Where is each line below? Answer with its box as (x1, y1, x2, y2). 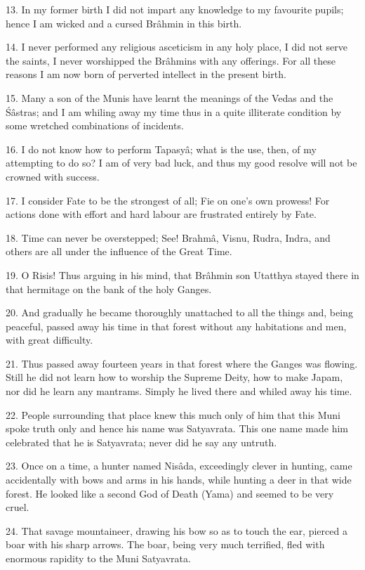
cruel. (6, 500, 29, 514)
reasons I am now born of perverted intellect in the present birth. (6, 67, 286, 82)
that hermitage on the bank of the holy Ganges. (6, 281, 212, 296)
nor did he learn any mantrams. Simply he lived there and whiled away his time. (6, 384, 352, 399)
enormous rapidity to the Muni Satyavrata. (6, 551, 191, 565)
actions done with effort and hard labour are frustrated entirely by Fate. (6, 207, 317, 221)
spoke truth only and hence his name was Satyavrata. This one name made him (6, 421, 349, 436)
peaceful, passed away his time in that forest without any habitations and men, (6, 318, 347, 333)
